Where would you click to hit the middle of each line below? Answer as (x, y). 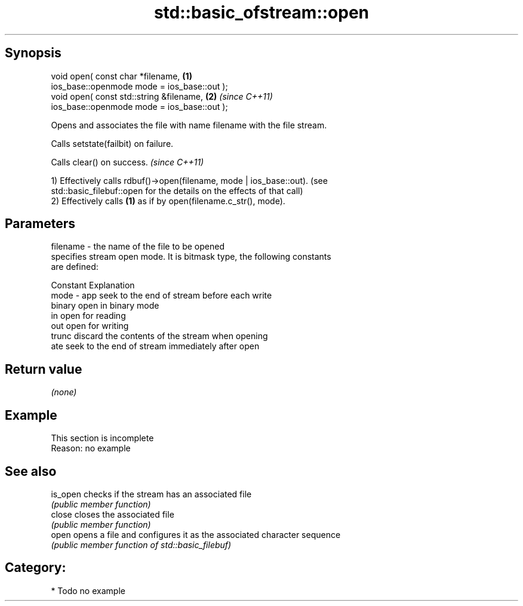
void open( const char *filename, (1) (121, 76)
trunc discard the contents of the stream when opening (159, 336)
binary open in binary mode (105, 306)
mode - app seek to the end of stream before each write (161, 296)
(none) (64, 392)
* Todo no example (88, 590)
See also (31, 471)
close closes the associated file (113, 514)
